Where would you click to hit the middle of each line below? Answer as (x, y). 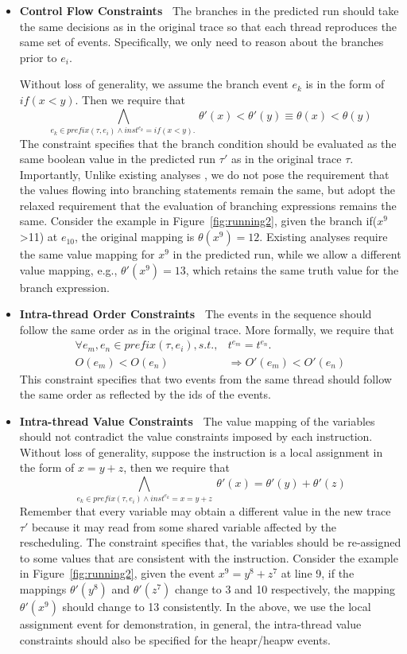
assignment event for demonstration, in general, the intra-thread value (190, 624)
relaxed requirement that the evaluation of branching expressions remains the (208, 205)
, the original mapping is (135, 237)
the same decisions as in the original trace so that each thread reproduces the (208, 26)
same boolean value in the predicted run (118, 159)
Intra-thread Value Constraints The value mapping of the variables (197, 420)
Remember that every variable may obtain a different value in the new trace (205, 511)
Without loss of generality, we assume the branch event (154, 84)
